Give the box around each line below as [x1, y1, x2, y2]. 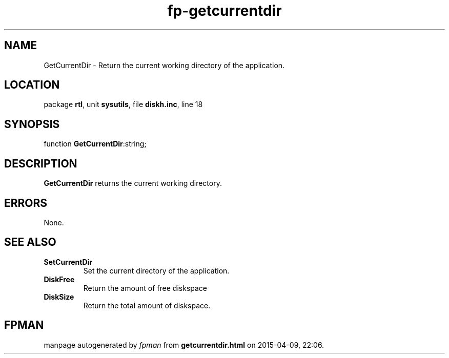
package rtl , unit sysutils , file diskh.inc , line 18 [44, 100, 203, 109]
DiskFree [44, 275, 75, 284]
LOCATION [4, 78, 60, 92]
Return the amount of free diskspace [83, 283, 208, 292]
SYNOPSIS [4, 117, 60, 131]
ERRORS [4, 196, 48, 209]
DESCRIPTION [4, 157, 77, 170]
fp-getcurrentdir [167, 2, 282, 19]
